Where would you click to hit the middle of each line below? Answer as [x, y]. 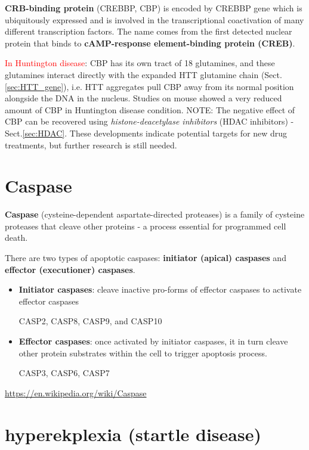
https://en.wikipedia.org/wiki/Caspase [76, 392]
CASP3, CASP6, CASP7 [64, 373]
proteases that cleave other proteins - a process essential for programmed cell [146, 226]
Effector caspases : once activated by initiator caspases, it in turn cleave [153, 341]
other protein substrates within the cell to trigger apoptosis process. [143, 353]
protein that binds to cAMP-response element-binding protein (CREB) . [150, 43]
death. [16, 238]
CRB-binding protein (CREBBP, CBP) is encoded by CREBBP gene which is [154, 8]
